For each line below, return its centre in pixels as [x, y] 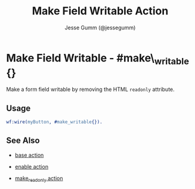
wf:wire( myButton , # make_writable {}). [54, 122]
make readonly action [39, 179]
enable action [32, 166]
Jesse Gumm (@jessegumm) [100, 28]
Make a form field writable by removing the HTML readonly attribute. [90, 89]
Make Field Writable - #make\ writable [98, 59]
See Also [23, 141]
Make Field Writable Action [100, 11]
